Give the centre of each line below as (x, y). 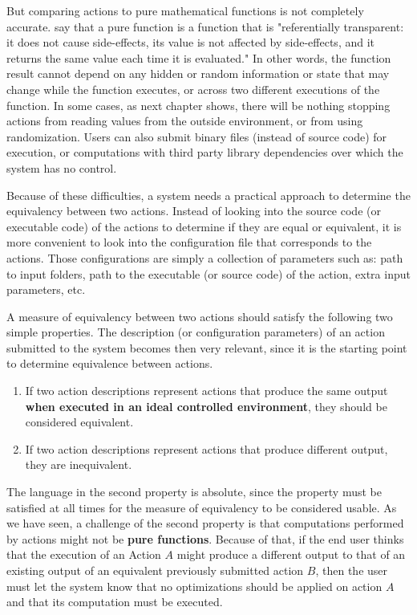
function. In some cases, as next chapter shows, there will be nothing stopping (198, 105)
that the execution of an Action (84, 554)
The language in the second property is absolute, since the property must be (194, 492)
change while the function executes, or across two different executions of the (193, 89)
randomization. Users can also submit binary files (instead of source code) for (197, 136)
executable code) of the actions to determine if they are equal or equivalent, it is (204, 226)
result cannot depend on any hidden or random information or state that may (198, 73)
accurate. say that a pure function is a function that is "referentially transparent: (205, 26)
